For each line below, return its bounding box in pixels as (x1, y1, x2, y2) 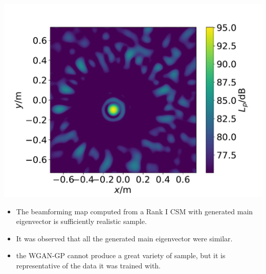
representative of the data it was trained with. (16, 260, 161, 270)
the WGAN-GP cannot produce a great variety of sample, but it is (16, 250, 226, 261)
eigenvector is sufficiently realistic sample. (16, 216, 147, 227)
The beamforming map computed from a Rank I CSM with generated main (16, 206, 253, 216)
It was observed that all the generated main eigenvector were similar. (16, 233, 233, 243)
